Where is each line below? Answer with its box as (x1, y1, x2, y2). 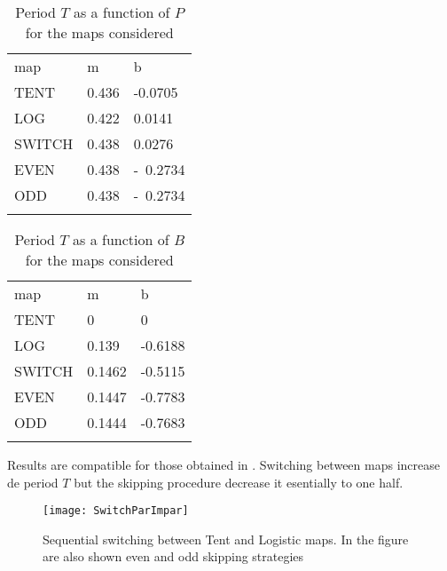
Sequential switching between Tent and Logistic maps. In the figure (43, 529, 409, 548)
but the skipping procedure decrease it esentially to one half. (74, 472, 404, 491)
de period (7, 472, 59, 491)
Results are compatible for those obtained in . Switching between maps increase (7, 456, 440, 473)
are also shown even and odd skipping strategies (43, 547, 304, 566)
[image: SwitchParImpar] (43, 504, 189, 518)
